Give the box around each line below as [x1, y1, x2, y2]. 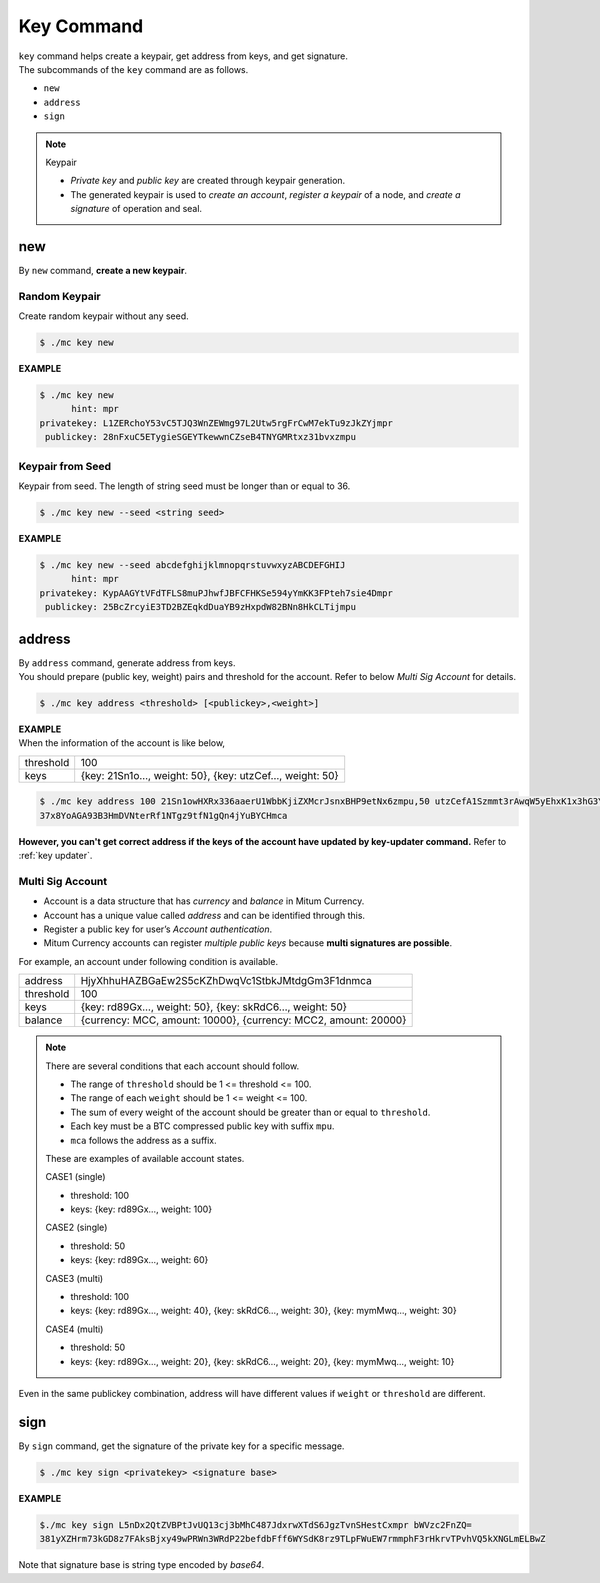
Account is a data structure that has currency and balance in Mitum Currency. [43, 895, 365, 907]
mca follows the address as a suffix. [70, 1134, 217, 1146]
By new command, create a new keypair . [18, 264, 188, 276]
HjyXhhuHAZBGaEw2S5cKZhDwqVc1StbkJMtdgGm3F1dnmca [80, 974, 372, 988]
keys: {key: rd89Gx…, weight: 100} [70, 1203, 213, 1215]
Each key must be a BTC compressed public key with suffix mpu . [70, 1120, 335, 1132]
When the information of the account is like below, [18, 737, 225, 749]
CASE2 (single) [45, 1221, 108, 1234]
